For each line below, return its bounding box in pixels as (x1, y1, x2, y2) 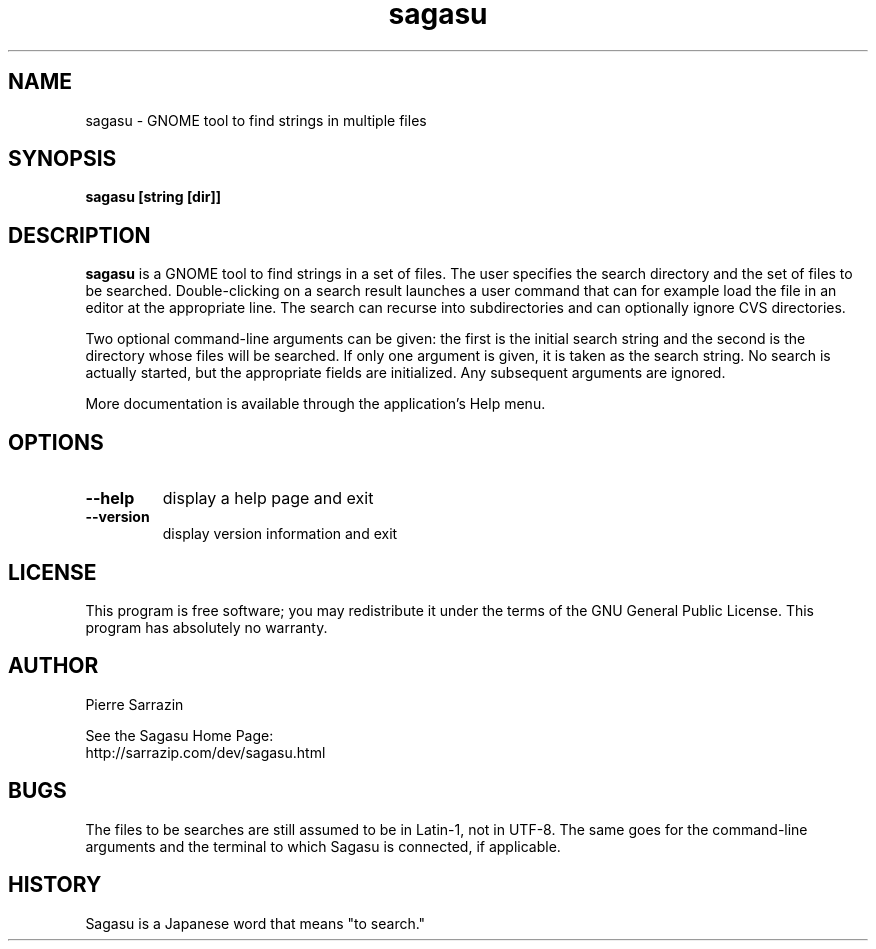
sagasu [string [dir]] (85, 188, 221, 206)
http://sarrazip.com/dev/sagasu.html (85, 743, 326, 761)
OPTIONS (8, 429, 104, 455)
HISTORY (8, 872, 102, 898)
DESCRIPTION (8, 222, 151, 248)
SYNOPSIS (8, 146, 117, 172)
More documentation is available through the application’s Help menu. (85, 395, 546, 413)
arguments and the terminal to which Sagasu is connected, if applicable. (85, 837, 561, 855)
